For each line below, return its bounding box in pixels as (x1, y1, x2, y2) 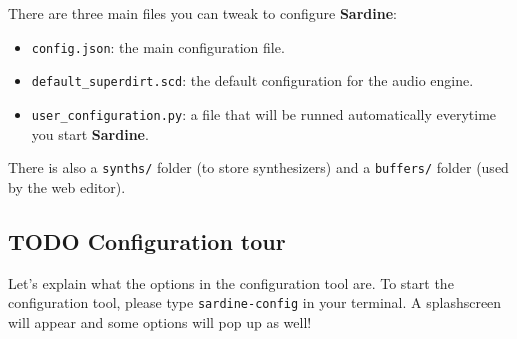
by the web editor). (8, 176, 126, 197)
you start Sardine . (31, 123, 149, 144)
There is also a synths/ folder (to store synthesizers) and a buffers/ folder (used (8, 157, 509, 178)
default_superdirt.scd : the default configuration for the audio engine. (31, 70, 474, 91)
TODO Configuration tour (8, 225, 286, 256)
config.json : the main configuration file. (31, 36, 285, 57)
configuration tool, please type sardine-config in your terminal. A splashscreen (8, 292, 502, 313)
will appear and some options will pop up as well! (8, 311, 312, 332)
